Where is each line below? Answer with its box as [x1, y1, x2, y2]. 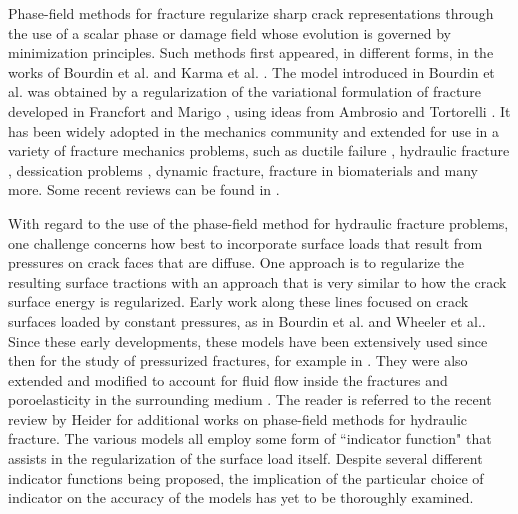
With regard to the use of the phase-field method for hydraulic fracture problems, [8, 212, 509, 233]
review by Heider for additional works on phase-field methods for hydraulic [8, 408, 468, 429]
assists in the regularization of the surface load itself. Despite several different [8, 448, 483, 469]
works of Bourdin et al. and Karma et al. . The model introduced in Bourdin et [8, 61, 495, 82]
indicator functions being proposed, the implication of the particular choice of [8, 467, 484, 488]
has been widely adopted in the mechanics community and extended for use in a [8, 120, 500, 141]
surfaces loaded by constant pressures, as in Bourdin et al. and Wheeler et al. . [8, 310, 486, 331]
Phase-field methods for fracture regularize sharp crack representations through [8, 3, 494, 23]
